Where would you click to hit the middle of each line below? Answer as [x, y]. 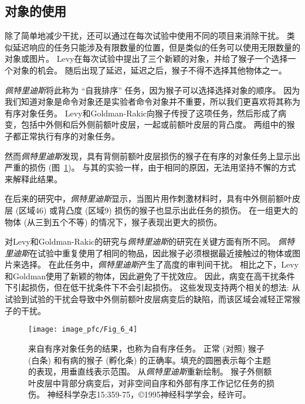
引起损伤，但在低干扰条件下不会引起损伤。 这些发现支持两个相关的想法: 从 [156, 287]
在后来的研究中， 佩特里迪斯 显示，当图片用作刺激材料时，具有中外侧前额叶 [148, 198]
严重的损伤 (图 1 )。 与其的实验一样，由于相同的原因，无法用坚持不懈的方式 [150, 167]
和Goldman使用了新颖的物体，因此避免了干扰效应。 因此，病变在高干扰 [142, 276]
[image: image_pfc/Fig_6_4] [83, 330]
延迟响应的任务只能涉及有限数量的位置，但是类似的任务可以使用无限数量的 [156, 47]
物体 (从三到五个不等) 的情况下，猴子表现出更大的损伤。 [113, 221]
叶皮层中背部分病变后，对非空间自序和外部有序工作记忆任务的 [147, 383]
